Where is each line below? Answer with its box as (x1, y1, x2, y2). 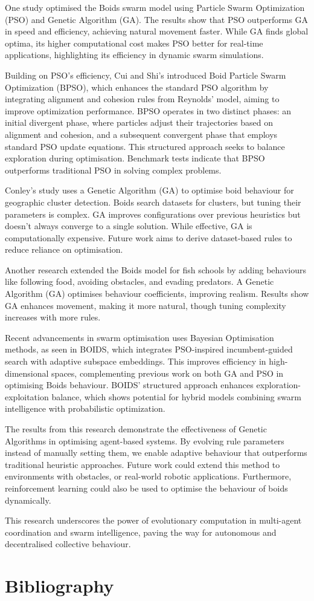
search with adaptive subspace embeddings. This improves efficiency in (5, 355, 266, 368)
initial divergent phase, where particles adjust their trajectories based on (5, 116, 273, 129)
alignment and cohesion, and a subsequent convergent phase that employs (5, 128, 278, 140)
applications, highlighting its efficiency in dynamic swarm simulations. (5, 48, 264, 61)
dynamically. (5, 493, 51, 506)
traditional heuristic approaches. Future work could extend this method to (5, 458, 280, 470)
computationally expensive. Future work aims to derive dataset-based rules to (5, 231, 292, 244)
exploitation (5, 390, 49, 403)
